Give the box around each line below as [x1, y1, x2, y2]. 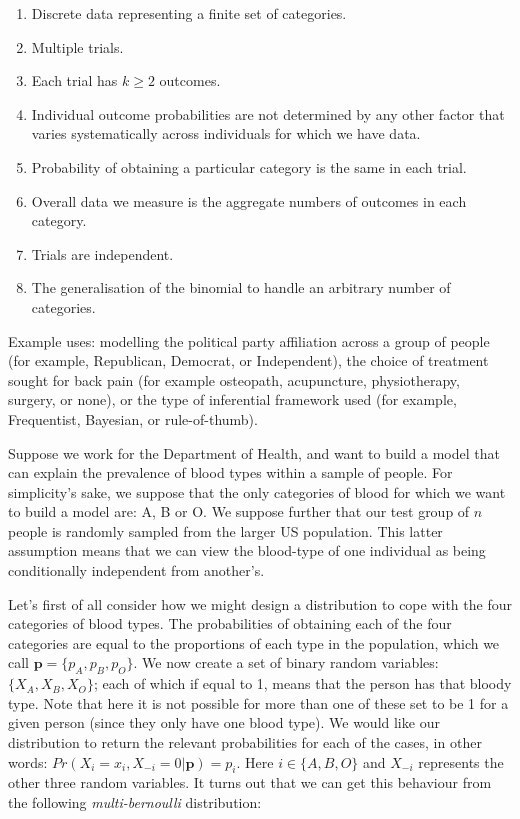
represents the [418, 751, 504, 772]
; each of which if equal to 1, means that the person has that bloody [93, 673, 512, 694]
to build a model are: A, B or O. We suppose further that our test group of [8, 501, 470, 522]
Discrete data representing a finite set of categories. [31, 3, 347, 23]
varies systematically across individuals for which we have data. [31, 123, 421, 144]
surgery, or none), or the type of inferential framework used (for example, [8, 389, 457, 410]
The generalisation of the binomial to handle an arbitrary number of [31, 277, 451, 298]
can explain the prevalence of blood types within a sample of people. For [8, 462, 453, 483]
